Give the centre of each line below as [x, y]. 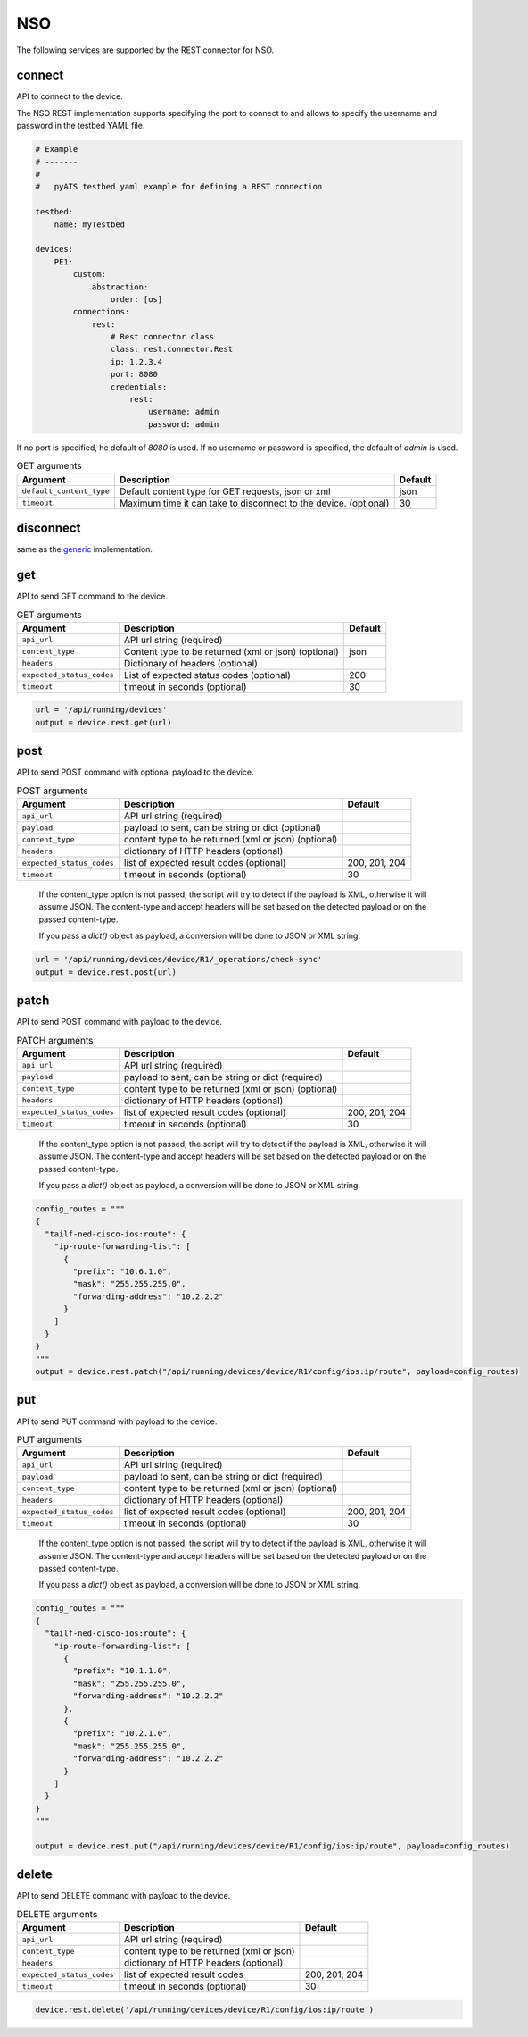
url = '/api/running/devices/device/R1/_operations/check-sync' [179, 960]
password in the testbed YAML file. [81, 126]
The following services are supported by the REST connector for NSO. [145, 50]
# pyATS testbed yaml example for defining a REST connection [179, 187]
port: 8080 [134, 374]
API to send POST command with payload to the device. [120, 1022]
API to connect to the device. [70, 96]
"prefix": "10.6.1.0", [123, 1271]
